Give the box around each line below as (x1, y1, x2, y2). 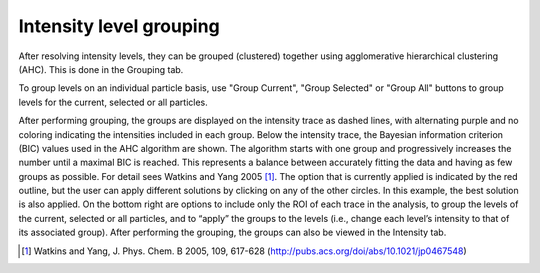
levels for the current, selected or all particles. (18, 96, 209, 108)
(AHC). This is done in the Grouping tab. (18, 63, 184, 75)
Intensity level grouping (18, 15, 220, 37)
